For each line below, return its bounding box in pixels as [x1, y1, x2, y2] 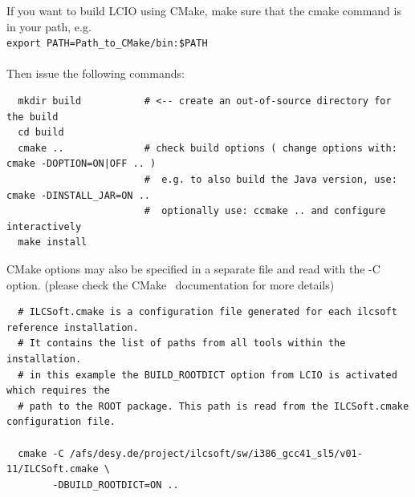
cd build [18, 127, 64, 139]
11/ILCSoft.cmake [6, 463, 99, 475]
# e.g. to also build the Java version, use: [144, 174, 397, 185]
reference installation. [6, 321, 139, 333]
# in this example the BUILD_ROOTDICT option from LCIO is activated [18, 369, 397, 381]
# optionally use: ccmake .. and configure [144, 205, 386, 217]
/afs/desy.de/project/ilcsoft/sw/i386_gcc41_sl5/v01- [69, 447, 363, 459]
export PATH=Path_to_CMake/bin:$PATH [6, 38, 208, 50]
